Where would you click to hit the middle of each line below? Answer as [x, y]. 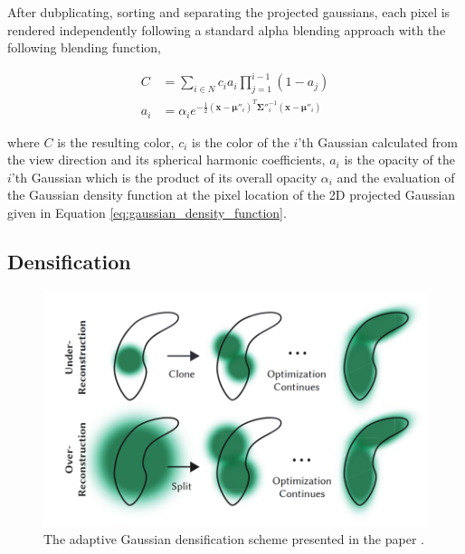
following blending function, [85, 47]
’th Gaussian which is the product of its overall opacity [164, 177]
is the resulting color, [116, 141]
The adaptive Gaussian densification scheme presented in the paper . [234, 539]
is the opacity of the [399, 160]
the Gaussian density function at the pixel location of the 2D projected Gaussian [232, 195]
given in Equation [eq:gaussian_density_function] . [147, 213]
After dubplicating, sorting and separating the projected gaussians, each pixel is [229, 12]
